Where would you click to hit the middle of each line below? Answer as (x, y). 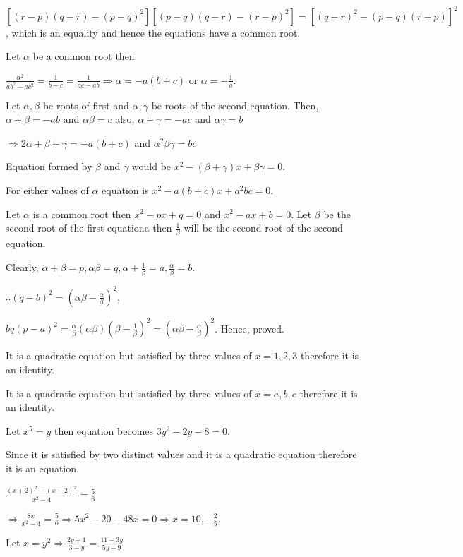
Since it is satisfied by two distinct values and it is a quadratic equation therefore (181, 454)
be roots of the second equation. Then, (235, 105)
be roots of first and (86, 105)
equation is (125, 190)
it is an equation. (42, 468)
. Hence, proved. (250, 328)
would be (151, 166)
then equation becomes (104, 430)
